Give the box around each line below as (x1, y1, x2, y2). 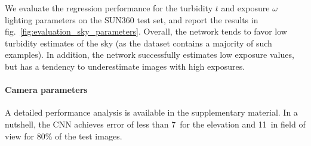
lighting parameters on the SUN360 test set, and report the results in (5, 13, 258, 26)
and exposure (221, 2, 270, 14)
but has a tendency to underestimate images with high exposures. (5, 60, 245, 72)
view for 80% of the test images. (5, 129, 122, 142)
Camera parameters (5, 83, 88, 96)
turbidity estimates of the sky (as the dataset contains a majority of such (5, 36, 272, 49)
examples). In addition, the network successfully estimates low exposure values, (5, 48, 294, 61)
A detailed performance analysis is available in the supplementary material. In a (5, 106, 298, 119)
